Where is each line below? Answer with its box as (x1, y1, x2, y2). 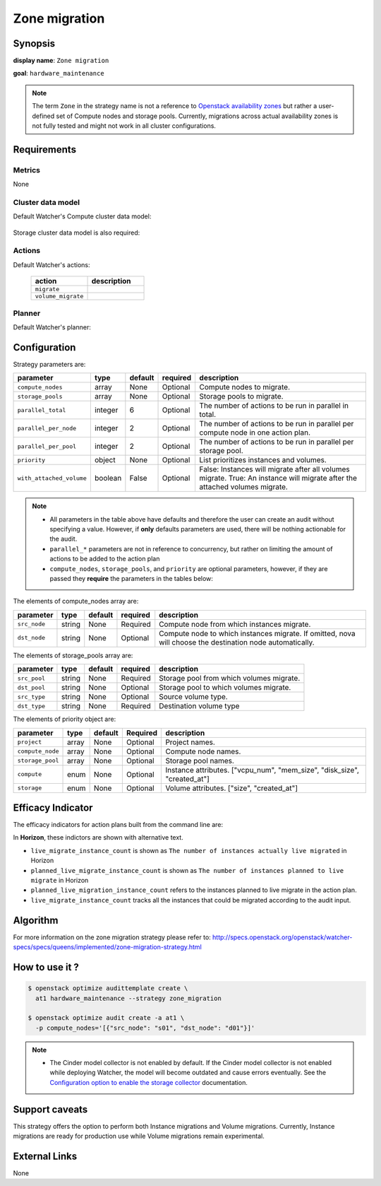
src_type (17, 693, 46, 700)
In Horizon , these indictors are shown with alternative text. (13, 833, 183, 842)
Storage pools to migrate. (199, 392, 284, 401)
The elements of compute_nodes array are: (13, 597, 139, 606)
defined (32, 112, 55, 120)
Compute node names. (165, 746, 241, 756)
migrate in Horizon (30, 876, 89, 885)
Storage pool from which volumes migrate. (159, 674, 301, 683)
